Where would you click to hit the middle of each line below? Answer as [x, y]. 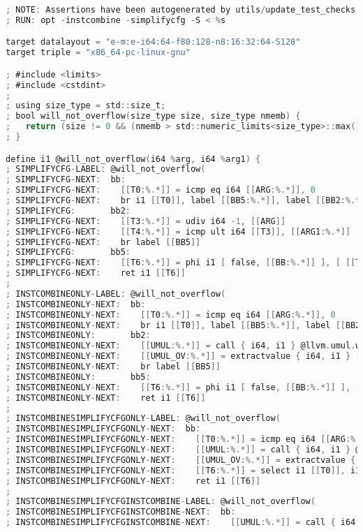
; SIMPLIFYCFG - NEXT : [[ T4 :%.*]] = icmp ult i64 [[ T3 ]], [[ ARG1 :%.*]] [178, 231]
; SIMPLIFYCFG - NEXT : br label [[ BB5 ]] [103, 242]
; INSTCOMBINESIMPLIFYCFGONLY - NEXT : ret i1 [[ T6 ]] [133, 481]
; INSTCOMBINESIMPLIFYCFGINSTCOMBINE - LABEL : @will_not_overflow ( [161, 502]
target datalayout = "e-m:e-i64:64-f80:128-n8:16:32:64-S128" [153, 42]
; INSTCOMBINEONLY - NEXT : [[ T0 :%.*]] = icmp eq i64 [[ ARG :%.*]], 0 [171, 315]
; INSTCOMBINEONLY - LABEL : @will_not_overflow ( [116, 294]
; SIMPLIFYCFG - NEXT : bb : [66, 180]
